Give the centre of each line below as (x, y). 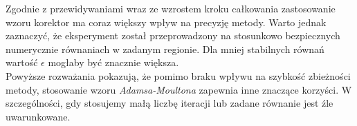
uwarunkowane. (38, 116)
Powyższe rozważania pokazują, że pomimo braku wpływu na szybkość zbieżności (178, 75)
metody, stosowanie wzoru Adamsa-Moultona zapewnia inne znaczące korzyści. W (179, 89)
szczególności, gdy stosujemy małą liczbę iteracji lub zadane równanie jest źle (170, 103)
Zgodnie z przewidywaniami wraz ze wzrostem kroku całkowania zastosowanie (171, 8)
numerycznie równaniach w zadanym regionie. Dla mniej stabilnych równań (165, 49)
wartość (22, 62)
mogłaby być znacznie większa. (113, 62)
